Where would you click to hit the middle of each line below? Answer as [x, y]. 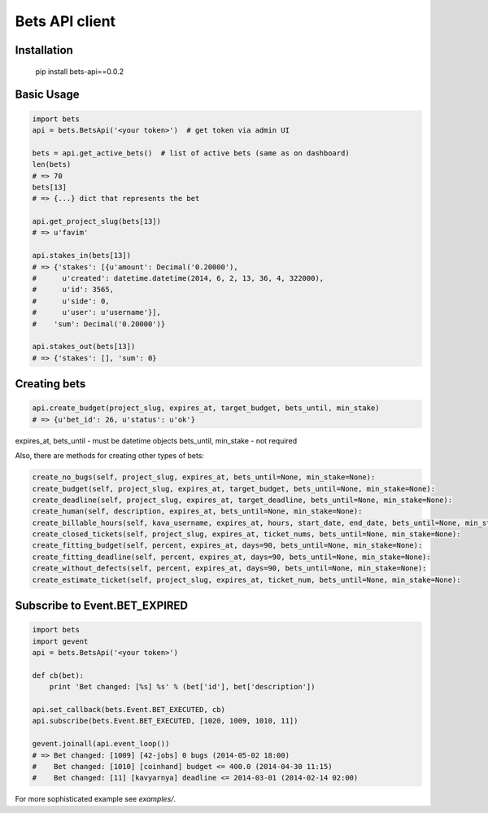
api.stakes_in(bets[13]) [82, 256]
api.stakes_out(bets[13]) [84, 347]
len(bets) [52, 164]
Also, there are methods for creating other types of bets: [110, 456]
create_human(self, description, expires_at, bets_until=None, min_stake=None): [197, 511]
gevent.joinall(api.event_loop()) [101, 744]
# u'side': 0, [71, 301]
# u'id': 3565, [73, 290]
